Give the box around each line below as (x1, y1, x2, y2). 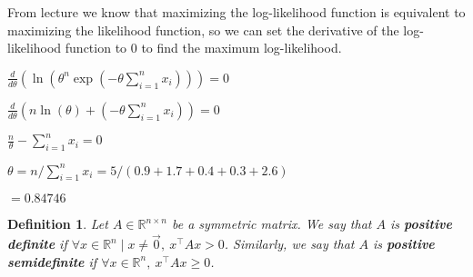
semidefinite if (7, 252, 97, 271)
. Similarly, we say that (224, 234, 355, 253)
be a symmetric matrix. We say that (172, 214, 372, 233)
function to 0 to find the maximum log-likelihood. (65, 38, 342, 57)
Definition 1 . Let (7, 214, 108, 233)
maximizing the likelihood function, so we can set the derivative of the (7, 20, 399, 39)
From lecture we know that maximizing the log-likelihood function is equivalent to (7, 3, 466, 21)
